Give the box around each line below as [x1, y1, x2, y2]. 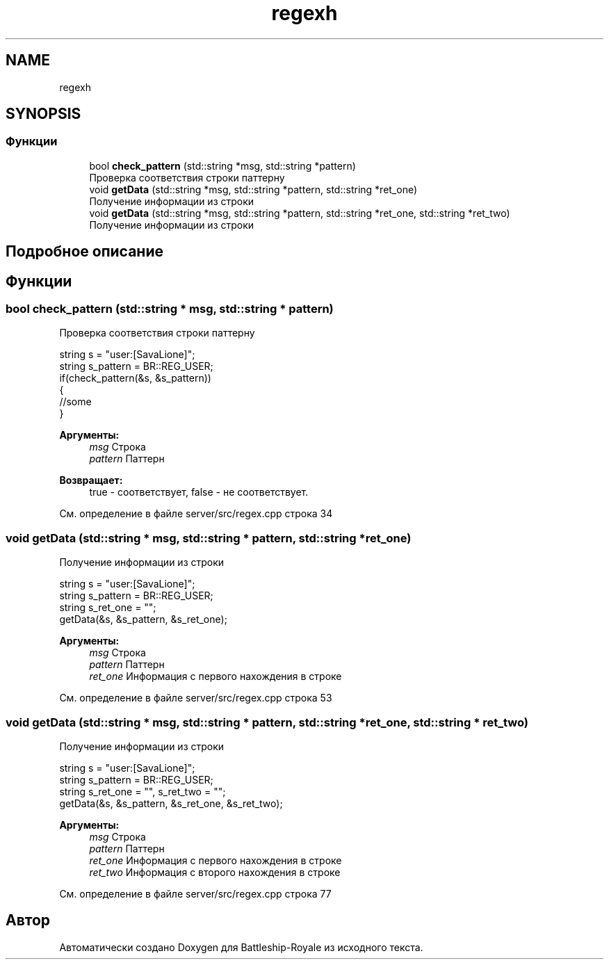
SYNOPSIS [6, 105, 81, 123]
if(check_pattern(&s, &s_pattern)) [59, 372, 211, 384]
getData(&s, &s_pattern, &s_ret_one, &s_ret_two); [59, 797, 283, 809]
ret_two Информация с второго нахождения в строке [89, 866, 341, 878]
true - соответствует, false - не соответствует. [89, 486, 309, 498]
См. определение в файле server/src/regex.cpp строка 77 [59, 887, 332, 900]
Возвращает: [59, 474, 123, 487]
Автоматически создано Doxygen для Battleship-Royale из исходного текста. [59, 941, 423, 953]
